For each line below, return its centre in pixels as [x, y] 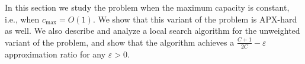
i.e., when [22, 19]
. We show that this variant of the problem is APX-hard [195, 19]
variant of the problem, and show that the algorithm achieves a [120, 42]
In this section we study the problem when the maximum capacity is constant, [147, 7]
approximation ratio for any [55, 54]
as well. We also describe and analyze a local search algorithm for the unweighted [152, 31]
